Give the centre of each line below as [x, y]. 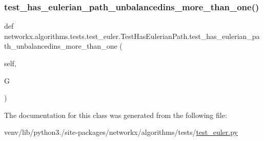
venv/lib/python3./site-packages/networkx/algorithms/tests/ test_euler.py [121, 132]
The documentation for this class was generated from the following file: [116, 115]
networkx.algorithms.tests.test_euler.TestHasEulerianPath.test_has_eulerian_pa [132, 36]
